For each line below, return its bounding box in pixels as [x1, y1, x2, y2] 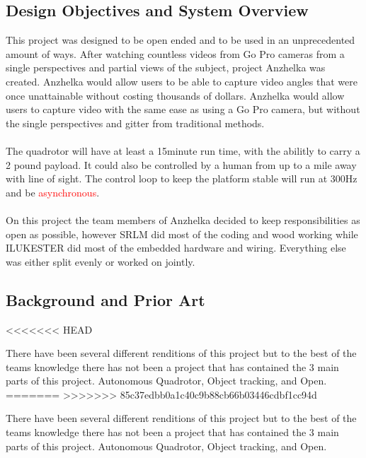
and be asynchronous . [6, 184, 100, 199]
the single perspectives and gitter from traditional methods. [6, 115, 265, 130]
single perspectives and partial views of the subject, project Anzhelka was [6, 60, 326, 75]
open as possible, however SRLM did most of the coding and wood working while [6, 226, 358, 241]
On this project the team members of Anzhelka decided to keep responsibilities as [6, 212, 360, 227]
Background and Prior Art [6, 288, 205, 310]
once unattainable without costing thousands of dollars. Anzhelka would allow [6, 88, 345, 102]
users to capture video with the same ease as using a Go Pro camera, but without [6, 102, 360, 117]
